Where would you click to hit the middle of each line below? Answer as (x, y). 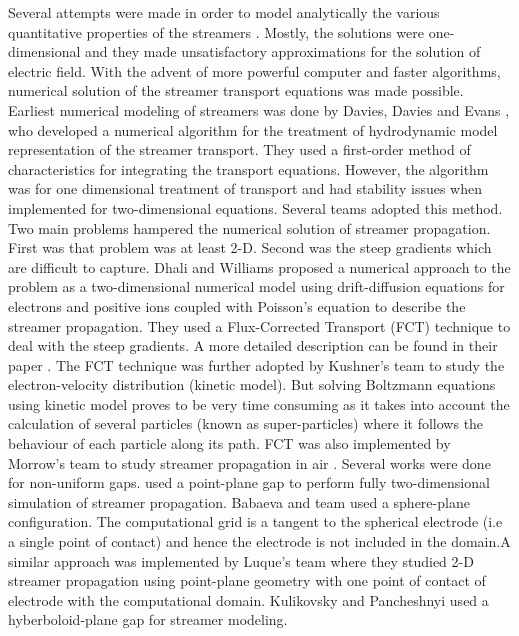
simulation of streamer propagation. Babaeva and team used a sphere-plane (239, 501)
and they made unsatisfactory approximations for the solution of (283, 51)
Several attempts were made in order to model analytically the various (224, 12)
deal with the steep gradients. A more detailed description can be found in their (253, 345)
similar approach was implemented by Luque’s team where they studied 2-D (241, 560)
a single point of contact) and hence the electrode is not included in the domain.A (259, 541)
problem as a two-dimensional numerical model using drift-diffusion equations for (256, 286)
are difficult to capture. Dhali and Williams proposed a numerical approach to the (259, 266)
